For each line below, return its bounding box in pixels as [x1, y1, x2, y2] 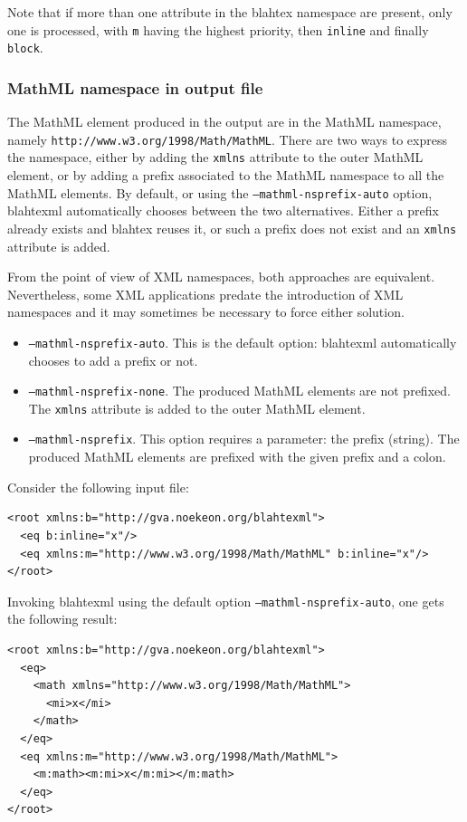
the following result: [7, 609, 118, 628]
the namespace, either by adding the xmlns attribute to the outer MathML [7, 148, 424, 167]
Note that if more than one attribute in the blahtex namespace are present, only [7, 3, 453, 21]
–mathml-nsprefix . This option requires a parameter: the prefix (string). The [28, 429, 460, 448]
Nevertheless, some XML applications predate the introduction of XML [7, 284, 404, 303]
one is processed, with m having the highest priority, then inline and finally [7, 20, 429, 39]
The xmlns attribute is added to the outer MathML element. [28, 398, 366, 417]
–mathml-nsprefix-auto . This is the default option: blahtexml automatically [28, 332, 457, 351]
